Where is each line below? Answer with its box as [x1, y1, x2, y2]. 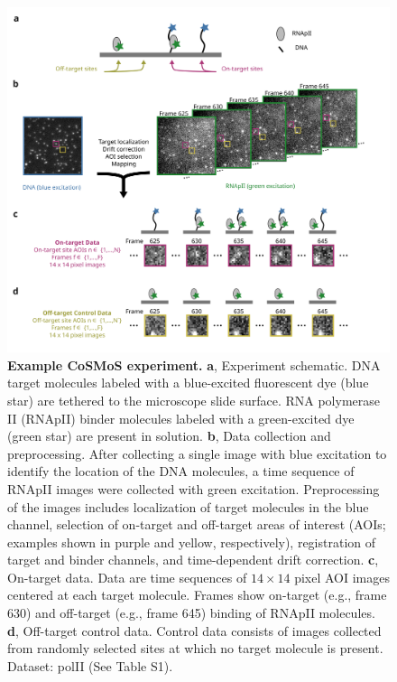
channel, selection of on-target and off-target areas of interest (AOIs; [7, 515, 386, 534]
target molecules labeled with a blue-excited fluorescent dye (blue [7, 373, 369, 392]
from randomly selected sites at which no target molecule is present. [7, 639, 383, 658]
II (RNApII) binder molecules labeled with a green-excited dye [7, 408, 355, 427]
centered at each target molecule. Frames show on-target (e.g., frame [7, 585, 387, 604]
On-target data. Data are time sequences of [7, 567, 247, 586]
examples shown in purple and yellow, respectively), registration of [7, 532, 376, 551]
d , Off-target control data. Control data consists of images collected [7, 621, 382, 640]
